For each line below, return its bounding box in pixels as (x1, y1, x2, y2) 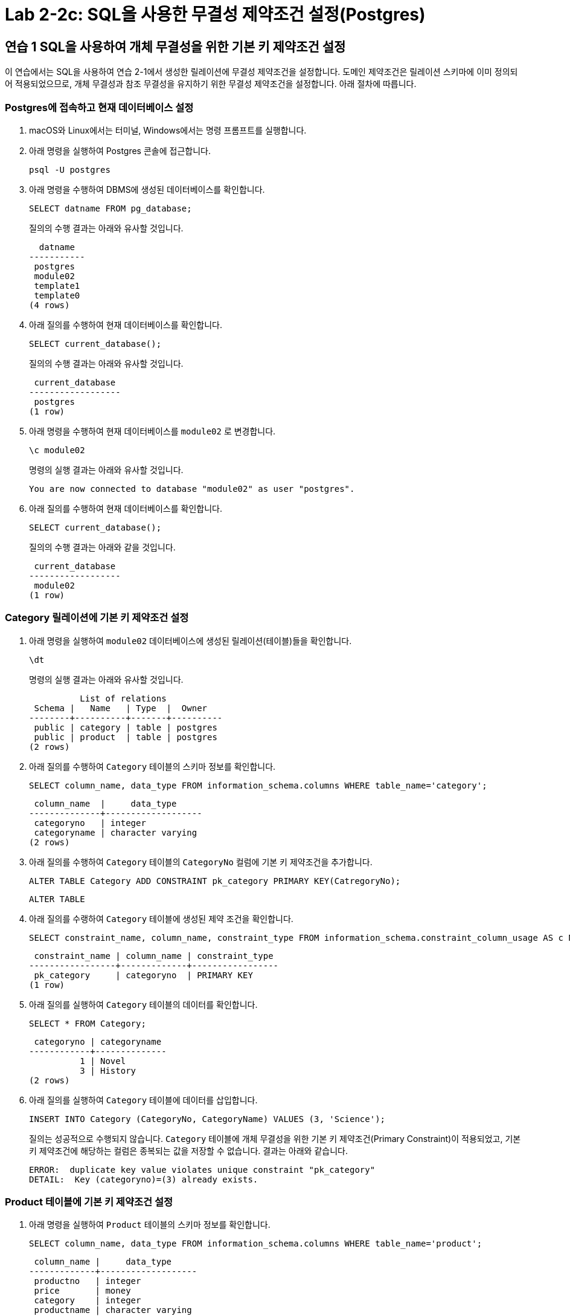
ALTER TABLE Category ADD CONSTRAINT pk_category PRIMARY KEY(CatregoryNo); (29, 876, 401, 886)
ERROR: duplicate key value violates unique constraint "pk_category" (29, 1164, 376, 1175)
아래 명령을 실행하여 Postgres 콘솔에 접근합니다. (29, 145, 211, 156)
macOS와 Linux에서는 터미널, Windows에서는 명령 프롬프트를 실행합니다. (29, 124, 307, 135)
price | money (34, 1286, 131, 1296)
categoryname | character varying (34, 827, 197, 837)
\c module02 (29, 445, 85, 455)
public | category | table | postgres (34, 722, 217, 732)
